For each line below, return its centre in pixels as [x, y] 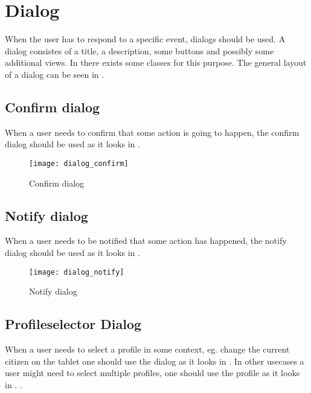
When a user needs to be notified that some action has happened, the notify [146, 241]
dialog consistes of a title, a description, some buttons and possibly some [139, 50]
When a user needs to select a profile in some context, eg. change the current [147, 349]
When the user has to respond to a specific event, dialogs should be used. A [145, 39]
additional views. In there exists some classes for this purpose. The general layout [156, 62]
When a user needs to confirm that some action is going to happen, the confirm [152, 132]
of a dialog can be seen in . [55, 74]
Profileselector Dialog [73, 324]
